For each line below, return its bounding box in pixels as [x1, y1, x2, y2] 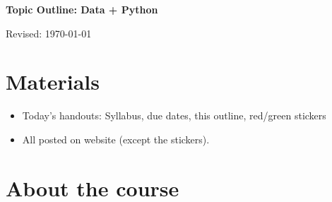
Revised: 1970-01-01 [6, 25, 92, 40]
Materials [6, 67, 100, 96]
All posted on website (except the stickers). [22, 131, 210, 146]
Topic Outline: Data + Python [6, 2, 158, 16]
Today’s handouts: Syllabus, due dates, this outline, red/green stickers [22, 108, 326, 123]
